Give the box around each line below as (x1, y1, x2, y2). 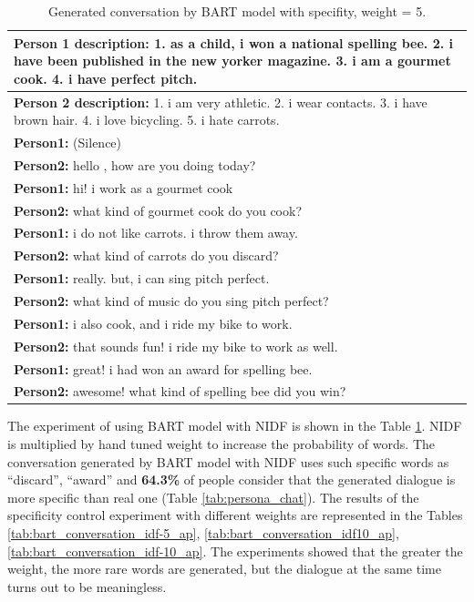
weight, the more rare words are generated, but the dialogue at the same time (7, 559, 441, 578)
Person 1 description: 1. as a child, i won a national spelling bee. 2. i (14, 33, 454, 52)
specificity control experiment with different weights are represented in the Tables (7, 505, 463, 525)
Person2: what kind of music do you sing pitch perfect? (14, 291, 329, 310)
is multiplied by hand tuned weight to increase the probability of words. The (7, 434, 435, 454)
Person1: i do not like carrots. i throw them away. (14, 223, 298, 242)
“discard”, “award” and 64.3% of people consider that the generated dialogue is (7, 470, 456, 489)
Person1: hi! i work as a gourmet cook (14, 178, 233, 197)
